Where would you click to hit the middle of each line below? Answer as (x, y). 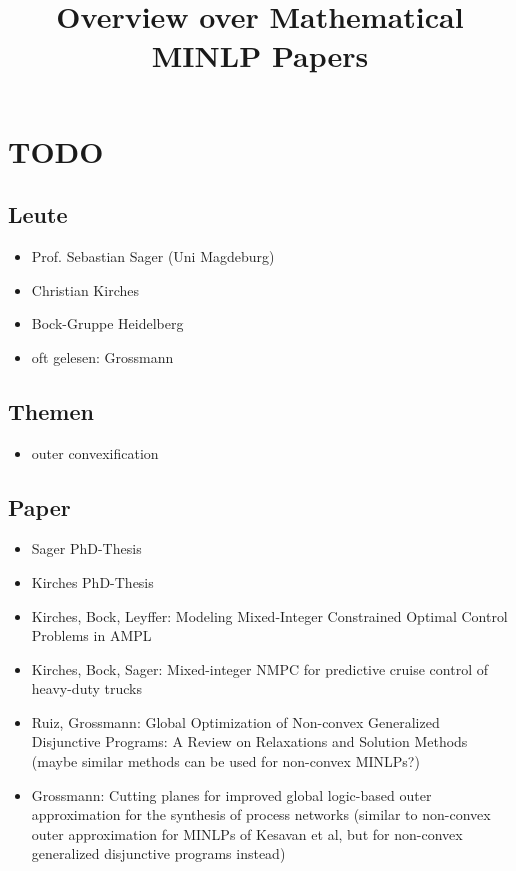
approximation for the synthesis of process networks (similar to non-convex (261, 814)
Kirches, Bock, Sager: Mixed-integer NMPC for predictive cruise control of (259, 668)
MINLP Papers (260, 55)
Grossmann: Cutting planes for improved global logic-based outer (231, 794)
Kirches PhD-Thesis (92, 581)
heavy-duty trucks (86, 688)
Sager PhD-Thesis (86, 548)
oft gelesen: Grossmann (102, 356)
